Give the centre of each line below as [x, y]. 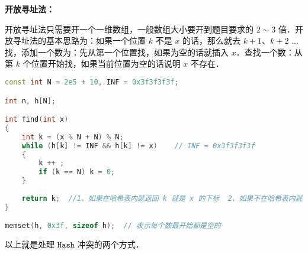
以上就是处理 [30, 244]
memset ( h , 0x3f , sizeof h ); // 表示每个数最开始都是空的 [113, 226]
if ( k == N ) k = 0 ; [77, 172]
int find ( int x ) [37, 120]
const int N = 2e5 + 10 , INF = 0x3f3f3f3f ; [92, 82]
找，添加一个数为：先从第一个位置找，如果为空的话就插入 [117, 52]
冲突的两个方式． [110, 244]
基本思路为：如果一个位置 [96, 40]
